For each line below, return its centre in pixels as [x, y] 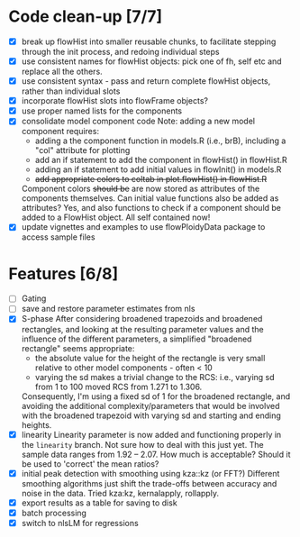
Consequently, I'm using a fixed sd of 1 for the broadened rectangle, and [156, 396]
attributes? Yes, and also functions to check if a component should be [151, 208]
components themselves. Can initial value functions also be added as [150, 198]
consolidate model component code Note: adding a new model [138, 121]
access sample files [58, 237]
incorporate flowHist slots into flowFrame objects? [115, 101]
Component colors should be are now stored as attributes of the [141, 189]
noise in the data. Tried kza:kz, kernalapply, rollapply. [120, 493]
